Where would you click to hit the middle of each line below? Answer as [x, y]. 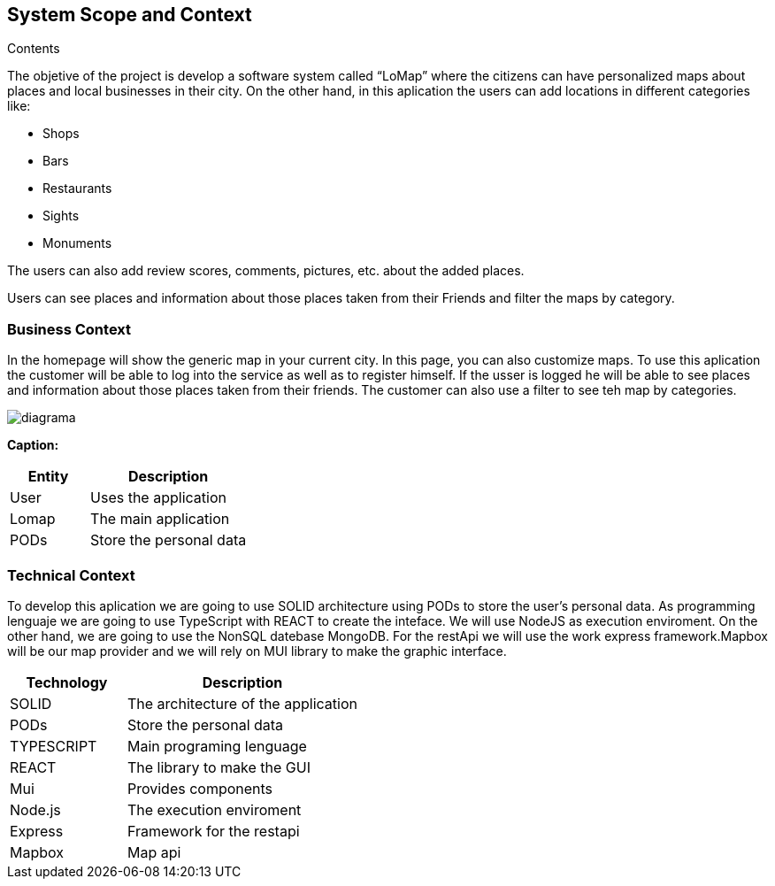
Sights [61, 216]
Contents [34, 49]
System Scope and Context [130, 15]
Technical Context [71, 575]
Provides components [200, 788]
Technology [67, 682]
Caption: [33, 445]
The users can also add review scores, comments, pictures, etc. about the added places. [266, 271]
